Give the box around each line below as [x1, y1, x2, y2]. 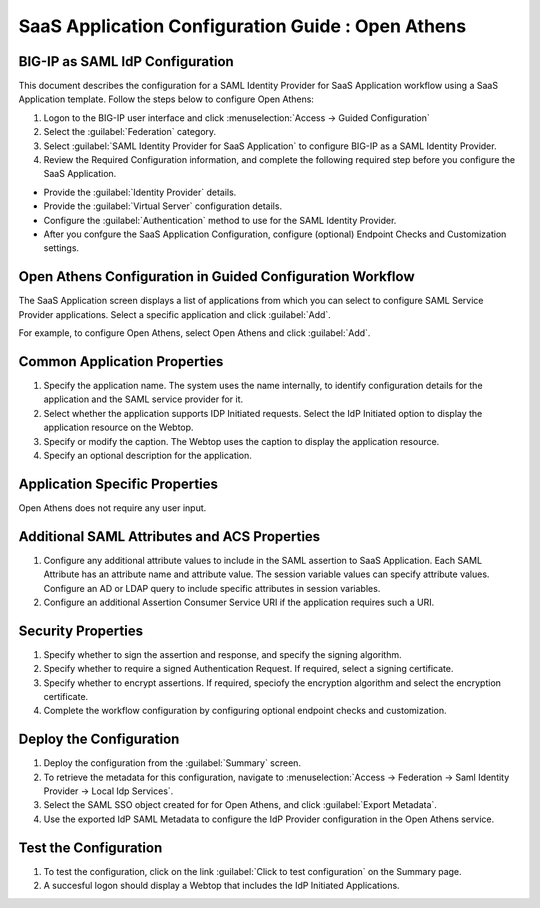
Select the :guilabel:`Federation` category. [43, 126, 217, 138]
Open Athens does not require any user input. [18, 501, 207, 514]
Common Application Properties [18, 353, 224, 370]
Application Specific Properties [18, 475, 219, 492]
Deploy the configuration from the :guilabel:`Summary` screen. [43, 757, 302, 769]
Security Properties [18, 622, 144, 639]
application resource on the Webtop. [43, 421, 194, 434]
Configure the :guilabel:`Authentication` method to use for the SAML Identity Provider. [43, 214, 397, 226]
